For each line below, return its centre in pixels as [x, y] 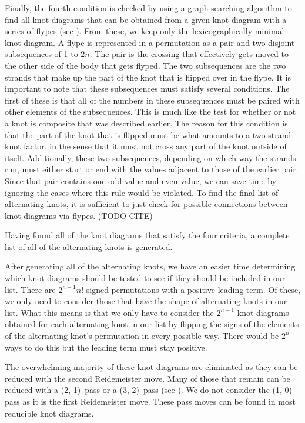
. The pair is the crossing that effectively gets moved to [189, 54]
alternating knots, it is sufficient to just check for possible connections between [146, 204]
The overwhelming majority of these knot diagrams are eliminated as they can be [151, 367]
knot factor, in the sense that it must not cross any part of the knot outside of [146, 146]
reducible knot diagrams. [49, 413]
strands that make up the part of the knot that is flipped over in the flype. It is [148, 77]
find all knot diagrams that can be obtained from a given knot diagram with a [146, 19]
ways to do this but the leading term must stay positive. [106, 347]
